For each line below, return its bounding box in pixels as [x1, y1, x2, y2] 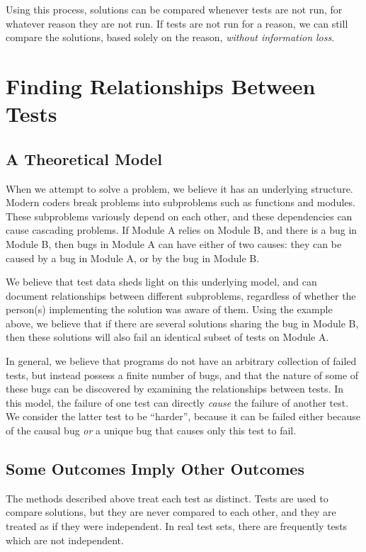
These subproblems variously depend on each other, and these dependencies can [6, 208, 353, 223]
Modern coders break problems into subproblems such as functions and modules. [6, 195, 355, 210]
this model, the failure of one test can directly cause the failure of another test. [6, 395, 349, 410]
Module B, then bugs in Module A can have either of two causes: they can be [6, 236, 342, 251]
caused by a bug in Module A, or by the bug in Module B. [6, 250, 260, 265]
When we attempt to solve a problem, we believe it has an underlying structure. [6, 181, 353, 196]
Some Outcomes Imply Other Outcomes [6, 458, 304, 480]
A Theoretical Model [6, 147, 162, 169]
